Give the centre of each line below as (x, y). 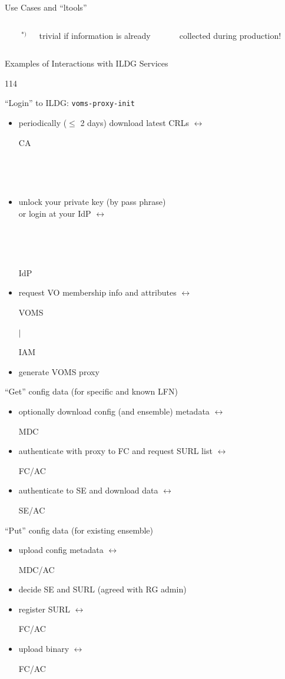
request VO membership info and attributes (97, 292)
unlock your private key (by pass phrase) (92, 202)
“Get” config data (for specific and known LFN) (91, 391)
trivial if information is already (95, 35)
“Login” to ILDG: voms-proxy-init (70, 103)
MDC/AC (37, 569)
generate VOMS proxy (59, 371)
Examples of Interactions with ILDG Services (87, 63)
